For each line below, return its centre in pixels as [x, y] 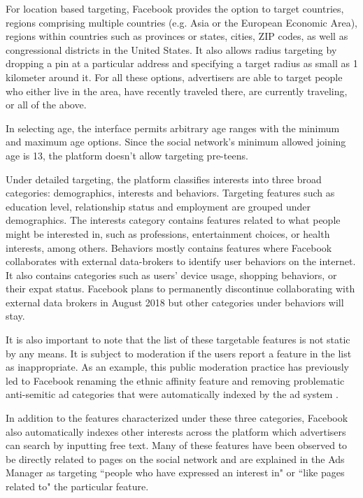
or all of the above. [46, 105]
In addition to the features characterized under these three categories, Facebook [177, 418]
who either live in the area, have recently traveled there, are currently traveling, [177, 91]
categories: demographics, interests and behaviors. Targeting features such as [170, 193]
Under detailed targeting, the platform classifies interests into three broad [164, 179]
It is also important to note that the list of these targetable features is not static [178, 340]
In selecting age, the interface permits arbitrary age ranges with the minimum [173, 128]
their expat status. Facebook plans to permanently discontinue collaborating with [180, 289]
